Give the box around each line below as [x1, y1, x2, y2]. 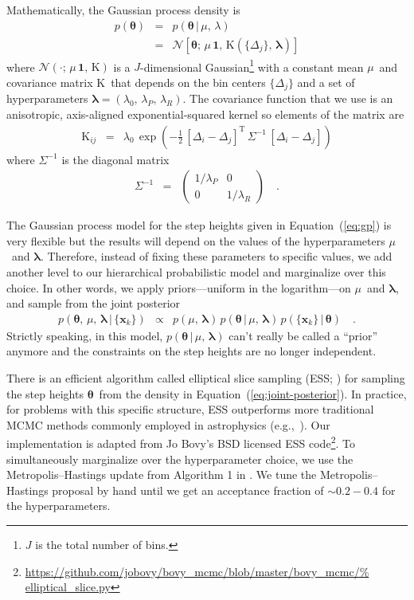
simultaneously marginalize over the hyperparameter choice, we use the [6, 450, 353, 467]
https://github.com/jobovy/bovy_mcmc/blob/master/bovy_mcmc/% [25, 563, 369, 579]
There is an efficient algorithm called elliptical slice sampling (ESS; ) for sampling [6, 369, 405, 386]
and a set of [297, 73, 355, 90]
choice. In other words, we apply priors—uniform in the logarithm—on [6, 279, 351, 296]
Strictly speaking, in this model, [6, 327, 163, 343]
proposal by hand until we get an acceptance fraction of [52, 481, 324, 498]
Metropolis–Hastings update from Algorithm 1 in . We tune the [6, 466, 317, 483]
